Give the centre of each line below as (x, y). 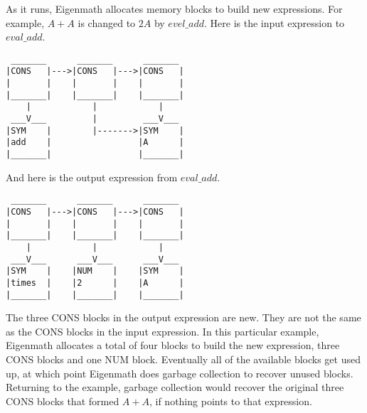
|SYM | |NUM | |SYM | (95, 271)
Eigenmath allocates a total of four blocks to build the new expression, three (173, 345)
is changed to (107, 22)
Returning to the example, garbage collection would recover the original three (175, 387)
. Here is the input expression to (275, 22)
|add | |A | (95, 143)
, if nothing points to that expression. (230, 401)
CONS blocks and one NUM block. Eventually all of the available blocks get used (183, 359)
